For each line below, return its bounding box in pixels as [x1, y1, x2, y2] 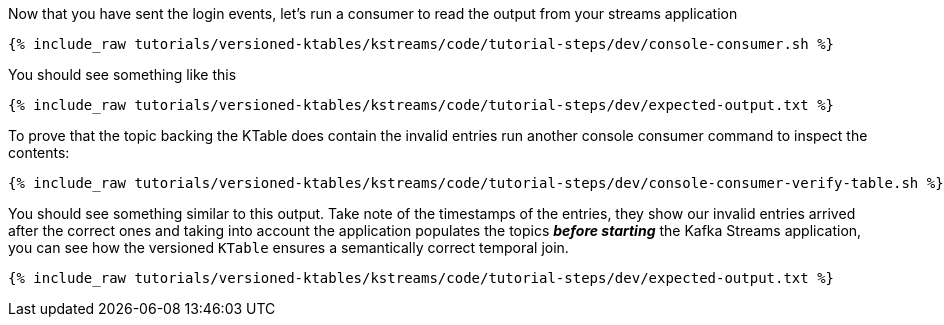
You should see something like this [8, 66, 237, 83]
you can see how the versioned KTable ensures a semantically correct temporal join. [8, 239, 569, 256]
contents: [8, 144, 70, 161]
